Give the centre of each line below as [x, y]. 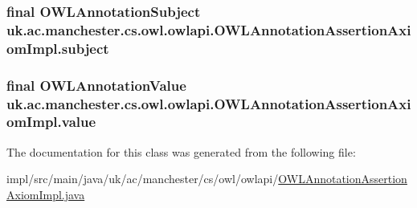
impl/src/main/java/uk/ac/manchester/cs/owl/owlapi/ [143, 179]
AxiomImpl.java [46, 194]
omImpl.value [51, 122]
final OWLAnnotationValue [96, 85]
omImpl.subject [58, 48]
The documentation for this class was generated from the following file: [181, 151]
